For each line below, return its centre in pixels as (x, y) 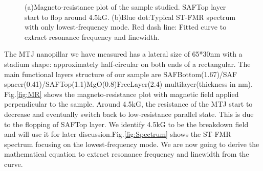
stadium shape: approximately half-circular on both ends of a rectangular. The (127, 64)
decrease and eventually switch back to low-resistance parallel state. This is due (129, 114)
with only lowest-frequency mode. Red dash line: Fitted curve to (126, 27)
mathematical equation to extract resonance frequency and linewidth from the (127, 154)
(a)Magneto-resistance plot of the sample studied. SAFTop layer (125, 7)
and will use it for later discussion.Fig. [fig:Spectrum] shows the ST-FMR (118, 134)
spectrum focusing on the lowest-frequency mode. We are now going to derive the (132, 144)
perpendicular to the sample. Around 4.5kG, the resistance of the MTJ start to (128, 104)
